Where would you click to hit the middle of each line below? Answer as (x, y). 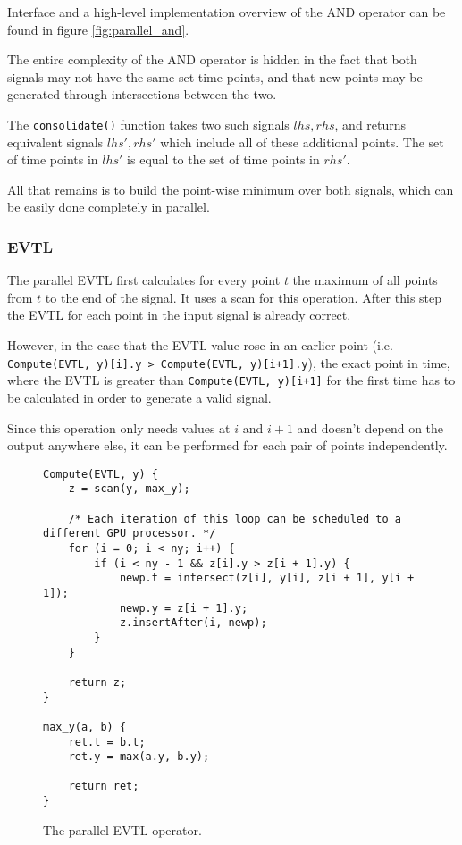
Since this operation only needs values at (119, 427)
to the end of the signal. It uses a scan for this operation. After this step (244, 297)
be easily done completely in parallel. (109, 207)
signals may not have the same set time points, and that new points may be (215, 76)
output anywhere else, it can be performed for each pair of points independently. (227, 445)
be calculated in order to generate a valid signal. (139, 397)
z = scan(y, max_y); (129, 489)
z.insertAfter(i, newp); (193, 623)
